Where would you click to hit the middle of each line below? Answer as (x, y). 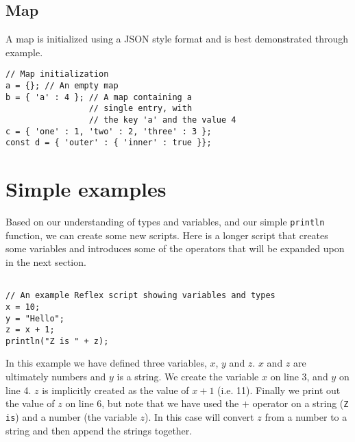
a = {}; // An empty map (62, 86)
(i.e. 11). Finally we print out (279, 390)
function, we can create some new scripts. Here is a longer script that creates (167, 235)
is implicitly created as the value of (115, 390)
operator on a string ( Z (301, 403)
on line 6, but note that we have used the (152, 403)
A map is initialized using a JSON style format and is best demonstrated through (177, 39)
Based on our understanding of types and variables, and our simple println (165, 222)
